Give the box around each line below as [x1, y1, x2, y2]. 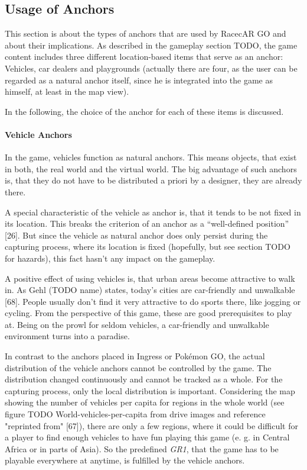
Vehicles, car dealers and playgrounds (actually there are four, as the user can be [5, 62, 298, 74]
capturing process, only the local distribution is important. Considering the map [5, 384, 295, 397]
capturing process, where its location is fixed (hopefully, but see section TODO [5, 240, 290, 253]
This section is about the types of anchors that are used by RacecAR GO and [5, 27, 286, 40]
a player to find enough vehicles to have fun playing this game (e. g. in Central [5, 431, 290, 443]
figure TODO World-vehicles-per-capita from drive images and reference [5, 408, 266, 420]
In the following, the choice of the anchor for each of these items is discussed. [5, 105, 284, 117]
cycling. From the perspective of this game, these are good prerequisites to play [5, 307, 292, 319]
